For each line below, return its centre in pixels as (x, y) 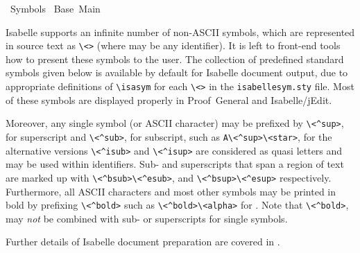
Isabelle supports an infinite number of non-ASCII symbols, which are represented (180, 32)
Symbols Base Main (55, 8)
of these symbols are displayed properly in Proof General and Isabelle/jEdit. (169, 99)
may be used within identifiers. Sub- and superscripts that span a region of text (175, 164)
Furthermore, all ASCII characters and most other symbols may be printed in (171, 191)
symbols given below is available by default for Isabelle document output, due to (177, 72)
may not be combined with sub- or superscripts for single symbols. (147, 218)
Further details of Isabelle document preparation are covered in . (143, 242)
